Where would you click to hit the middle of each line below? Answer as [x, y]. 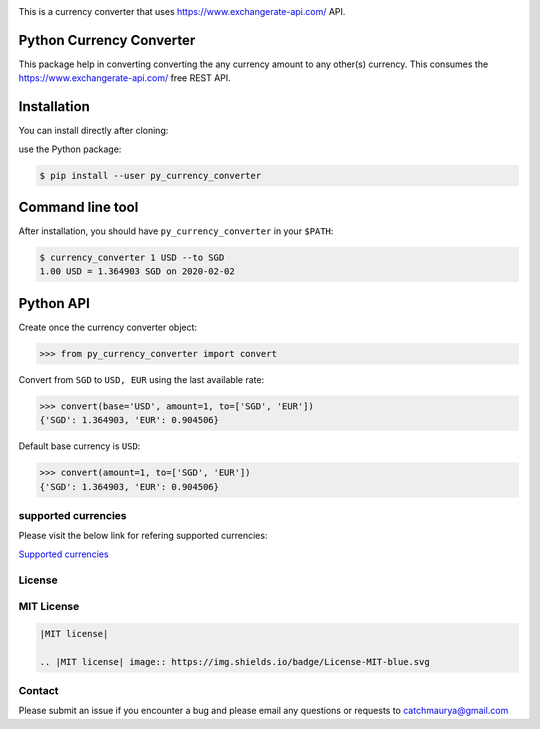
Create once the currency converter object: [108, 327]
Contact [38, 691]
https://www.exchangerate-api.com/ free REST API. [125, 78]
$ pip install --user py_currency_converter [150, 175]
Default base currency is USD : [79, 446]
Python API [54, 303]
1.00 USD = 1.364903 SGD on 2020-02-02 [137, 271]
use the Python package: [70, 149]
